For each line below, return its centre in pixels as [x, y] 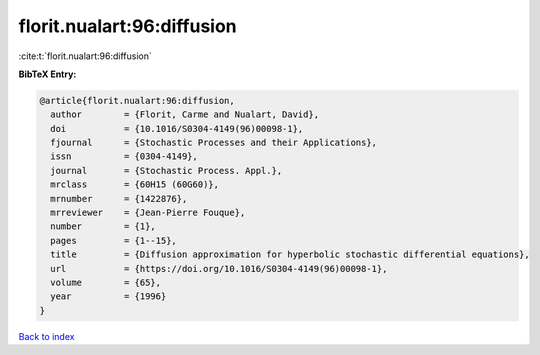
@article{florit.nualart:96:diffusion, [137, 100]
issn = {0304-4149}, [124, 156]
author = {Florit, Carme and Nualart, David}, [185, 114]
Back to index [46, 336]
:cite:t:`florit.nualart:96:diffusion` [85, 56]
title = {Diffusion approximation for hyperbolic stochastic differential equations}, [290, 254]
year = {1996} [108, 296]
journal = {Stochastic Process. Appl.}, [166, 170]
